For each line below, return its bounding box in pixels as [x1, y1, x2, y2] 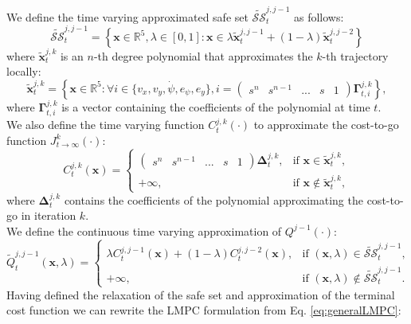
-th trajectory [322, 47, 389, 64]
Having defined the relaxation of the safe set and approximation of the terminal [6, 286, 395, 303]
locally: [6, 63, 41, 80]
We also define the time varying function [6, 116, 205, 133]
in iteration [21, 207, 76, 224]
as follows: [294, 8, 344, 25]
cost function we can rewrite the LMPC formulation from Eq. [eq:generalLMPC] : [6, 302, 401, 318]
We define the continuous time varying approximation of [6, 222, 282, 239]
